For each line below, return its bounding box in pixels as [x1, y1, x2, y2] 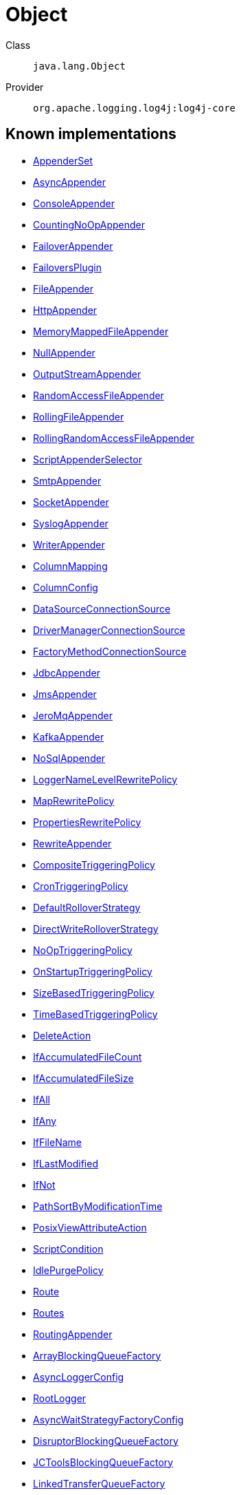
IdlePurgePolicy [33, 1264, 104, 1276]
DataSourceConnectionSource [33, 602, 171, 615]
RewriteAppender [33, 837, 112, 849]
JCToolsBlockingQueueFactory [33, 1456, 174, 1468]
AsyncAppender [33, 176, 106, 188]
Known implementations [5, 125, 176, 143]
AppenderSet [33, 154, 93, 167]
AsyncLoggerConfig [33, 1370, 124, 1383]
